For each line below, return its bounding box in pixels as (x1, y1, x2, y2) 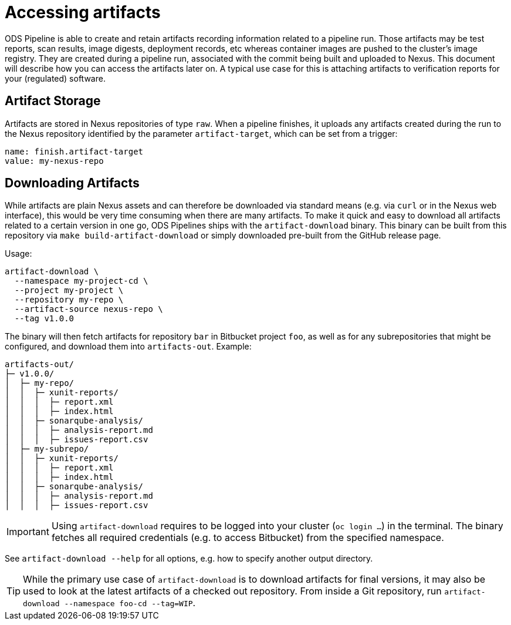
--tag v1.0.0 (14, 314, 75, 324)
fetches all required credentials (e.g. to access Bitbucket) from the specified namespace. (51, 532, 444, 544)
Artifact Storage (5, 93, 101, 109)
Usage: (5, 248, 32, 259)
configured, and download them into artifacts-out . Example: (5, 341, 252, 352)
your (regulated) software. (5, 73, 106, 83)
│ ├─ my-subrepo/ (5, 444, 89, 454)
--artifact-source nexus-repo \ (14, 304, 163, 314)
